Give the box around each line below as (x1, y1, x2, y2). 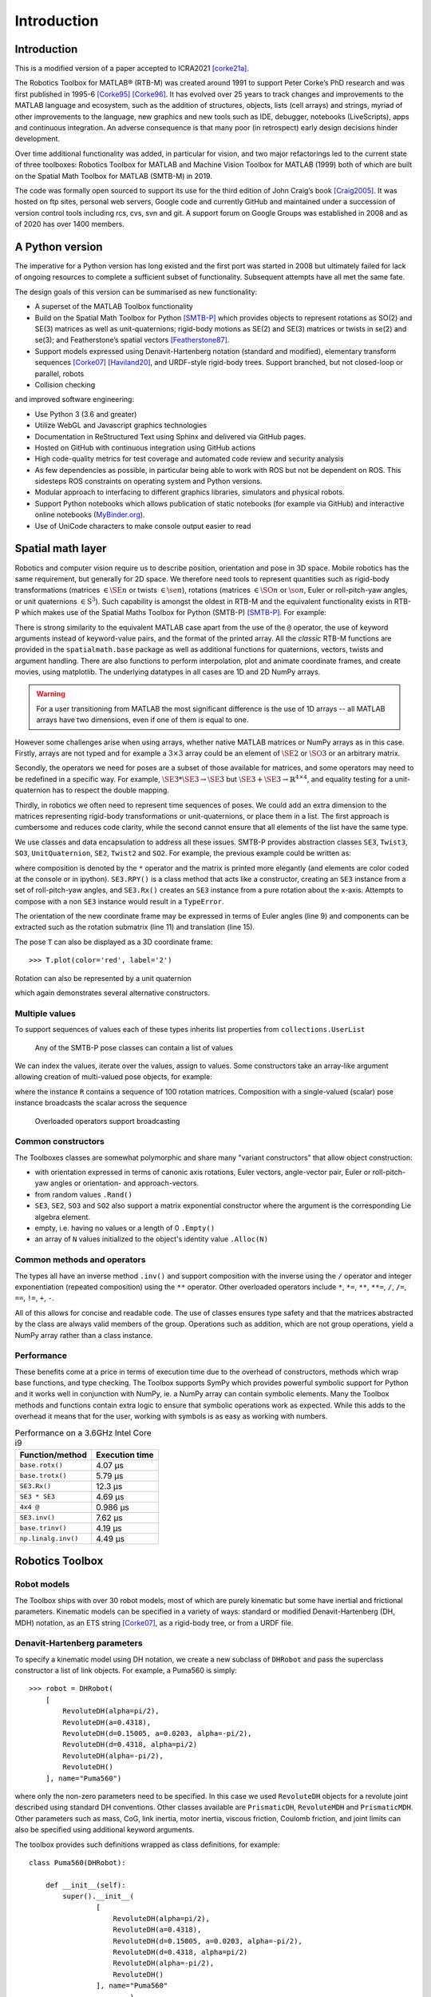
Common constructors (14, 1136, 105, 1147)
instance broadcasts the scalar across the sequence (14, 1098, 188, 1108)
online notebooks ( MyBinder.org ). (34, 510, 145, 519)
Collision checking (34, 379, 96, 389)
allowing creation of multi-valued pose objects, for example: (14, 1072, 213, 1082)
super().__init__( (62, 1892, 135, 1901)
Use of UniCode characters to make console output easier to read (34, 521, 251, 530)
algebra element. (34, 1212, 91, 1221)
